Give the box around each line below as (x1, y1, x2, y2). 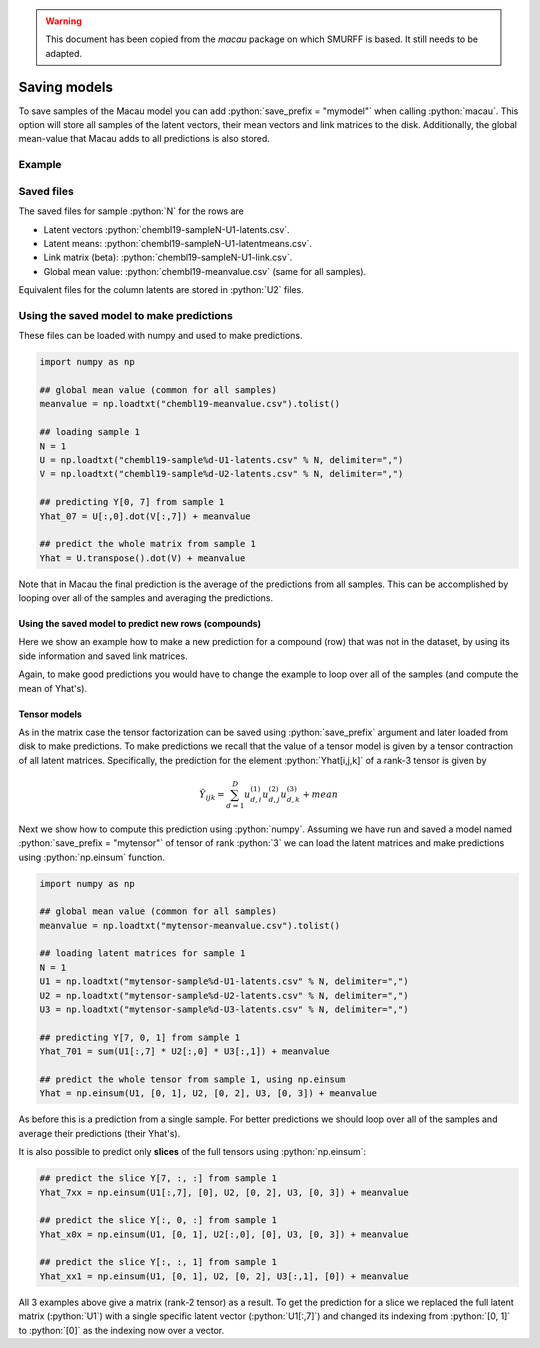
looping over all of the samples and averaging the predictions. (18, 592, 274, 604)
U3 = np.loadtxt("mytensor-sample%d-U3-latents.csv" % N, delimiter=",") (39, 1004, 409, 1015)
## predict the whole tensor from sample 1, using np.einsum (39, 1073, 346, 1085)
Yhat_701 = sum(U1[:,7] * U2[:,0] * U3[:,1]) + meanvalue (39, 1046, 330, 1057)
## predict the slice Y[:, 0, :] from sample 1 (39, 1215, 277, 1226)
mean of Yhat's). (18, 682, 88, 694)
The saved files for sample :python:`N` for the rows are (18, 205, 244, 217)
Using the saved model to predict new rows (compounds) (18, 618, 262, 630)
